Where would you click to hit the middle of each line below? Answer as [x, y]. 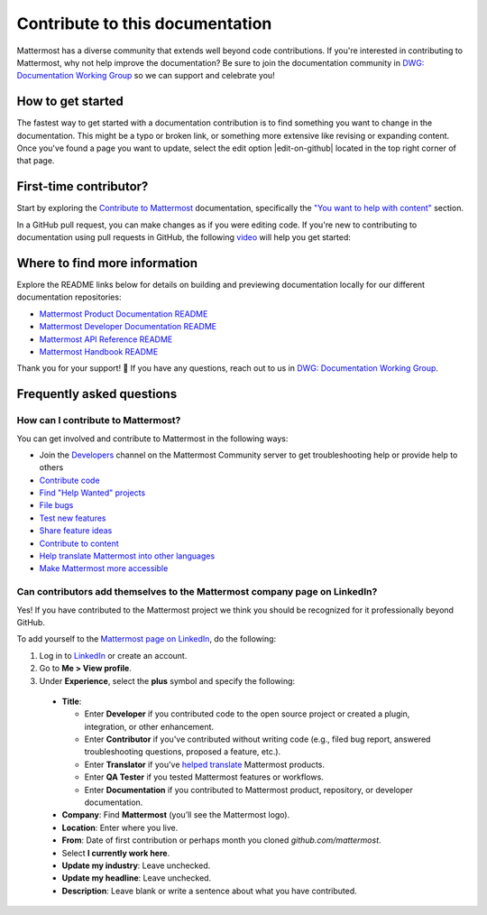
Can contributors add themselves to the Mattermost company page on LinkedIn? [197, 592]
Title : [72, 701]
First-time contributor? [83, 186]
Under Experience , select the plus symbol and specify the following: [167, 680]
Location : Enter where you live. [120, 827]
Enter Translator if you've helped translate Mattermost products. [204, 764]
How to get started [70, 102]
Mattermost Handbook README [99, 351]
